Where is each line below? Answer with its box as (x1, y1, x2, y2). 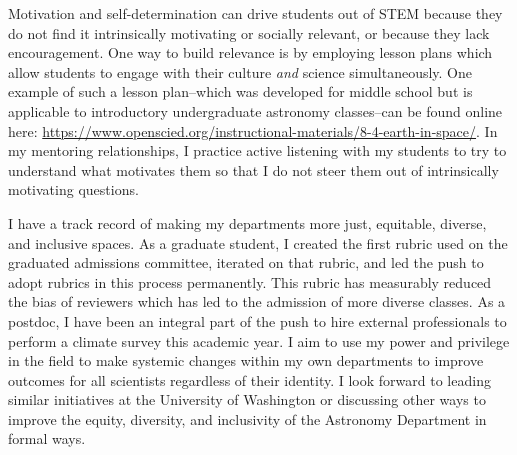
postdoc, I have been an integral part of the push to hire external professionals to (8, 310, 507, 331)
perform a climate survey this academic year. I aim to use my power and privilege (8, 330, 510, 351)
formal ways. (8, 428, 86, 449)
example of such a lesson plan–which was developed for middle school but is (8, 81, 473, 102)
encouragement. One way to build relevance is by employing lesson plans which (8, 42, 493, 63)
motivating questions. (8, 179, 139, 200)
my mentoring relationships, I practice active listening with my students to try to (8, 140, 507, 161)
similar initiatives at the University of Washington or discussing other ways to (8, 389, 486, 410)
